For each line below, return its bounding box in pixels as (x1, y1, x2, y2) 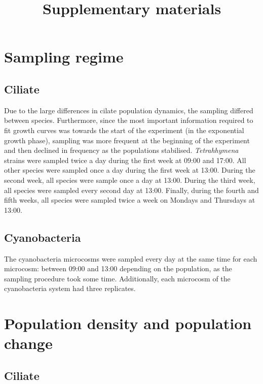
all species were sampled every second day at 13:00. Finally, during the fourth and (4, 184, 259, 195)
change (4, 333, 53, 354)
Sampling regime (4, 46, 124, 67)
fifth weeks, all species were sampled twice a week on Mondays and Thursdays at (4, 195, 255, 205)
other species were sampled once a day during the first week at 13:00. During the (4, 165, 255, 175)
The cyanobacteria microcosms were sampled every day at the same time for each (4, 253, 257, 264)
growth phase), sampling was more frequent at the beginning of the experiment (4, 135, 250, 145)
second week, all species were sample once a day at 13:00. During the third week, (4, 174, 255, 185)
